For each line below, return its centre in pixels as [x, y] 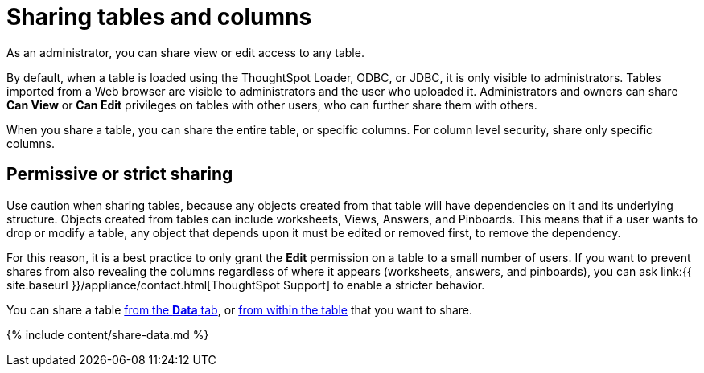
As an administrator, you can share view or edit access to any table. [185, 52]
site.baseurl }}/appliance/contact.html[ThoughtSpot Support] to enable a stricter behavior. [246, 285]
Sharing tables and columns [159, 17]
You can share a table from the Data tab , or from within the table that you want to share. [239, 309]
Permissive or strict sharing [120, 174]
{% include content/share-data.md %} [108, 334]
